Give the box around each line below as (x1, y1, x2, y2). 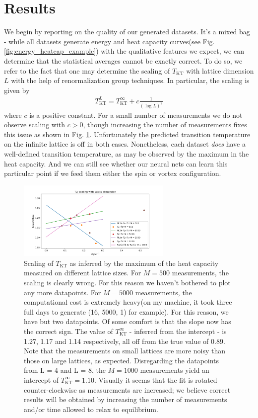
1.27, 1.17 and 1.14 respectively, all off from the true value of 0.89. (24, 335, 225, 346)
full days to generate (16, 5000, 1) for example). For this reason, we (24, 306, 229, 317)
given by (4, 84, 30, 95)
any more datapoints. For (24, 287, 101, 297)
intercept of (24, 374, 59, 385)
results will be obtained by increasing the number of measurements (24, 394, 227, 405)
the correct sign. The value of (24, 326, 113, 336)
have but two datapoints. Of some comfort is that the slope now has (24, 316, 231, 327)
